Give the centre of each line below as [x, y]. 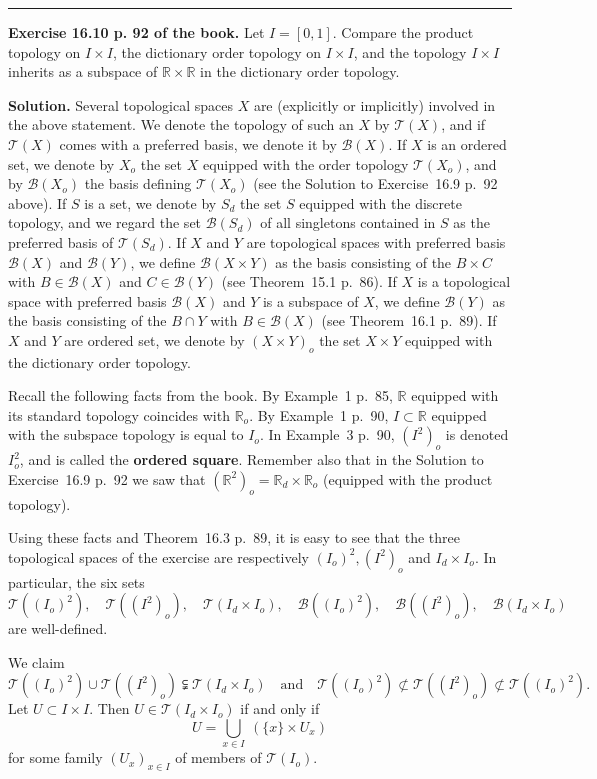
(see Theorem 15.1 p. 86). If [309, 281]
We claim [36, 661]
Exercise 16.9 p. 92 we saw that [107, 478]
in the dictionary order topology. [300, 71]
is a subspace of [310, 300]
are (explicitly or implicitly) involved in [374, 104]
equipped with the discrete [380, 202]
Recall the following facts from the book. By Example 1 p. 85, [200, 395]
